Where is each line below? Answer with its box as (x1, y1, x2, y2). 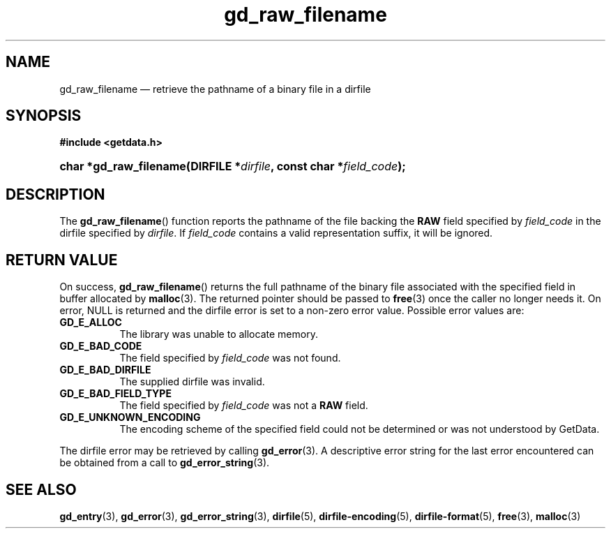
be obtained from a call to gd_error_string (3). (59, 457, 270, 469)
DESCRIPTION (6, 185, 105, 203)
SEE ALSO (6, 480, 77, 498)
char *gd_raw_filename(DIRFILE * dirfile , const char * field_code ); (59, 159, 406, 174)
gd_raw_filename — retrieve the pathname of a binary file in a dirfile (59, 82, 371, 95)
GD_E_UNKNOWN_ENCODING (59, 411, 201, 424)
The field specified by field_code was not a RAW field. (119, 399, 368, 412)
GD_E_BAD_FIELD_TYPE (59, 387, 172, 400)
